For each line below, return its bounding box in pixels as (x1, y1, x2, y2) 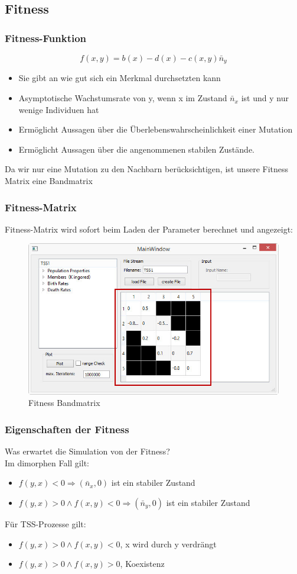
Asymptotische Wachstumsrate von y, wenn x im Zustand (18, 92, 227, 104)
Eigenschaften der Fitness (5, 421, 129, 436)
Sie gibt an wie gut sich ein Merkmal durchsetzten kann (18, 72, 221, 84)
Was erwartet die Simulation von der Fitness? (5, 445, 170, 457)
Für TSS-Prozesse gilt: (5, 518, 86, 530)
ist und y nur (241, 92, 289, 104)
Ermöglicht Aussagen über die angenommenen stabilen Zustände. (18, 143, 254, 155)
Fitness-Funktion (5, 30, 87, 45)
